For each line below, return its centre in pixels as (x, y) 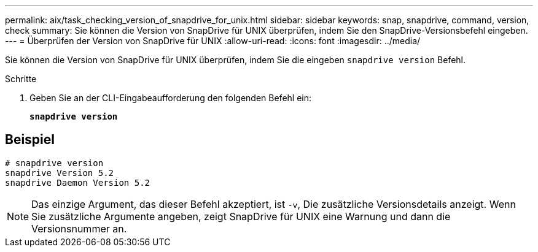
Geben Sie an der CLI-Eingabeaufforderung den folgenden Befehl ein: (171, 98)
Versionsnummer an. (79, 228)
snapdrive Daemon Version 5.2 (78, 182)
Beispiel (30, 140)
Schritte (21, 79)
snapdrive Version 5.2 (60, 173)
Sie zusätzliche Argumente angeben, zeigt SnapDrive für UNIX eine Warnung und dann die (241, 216)
